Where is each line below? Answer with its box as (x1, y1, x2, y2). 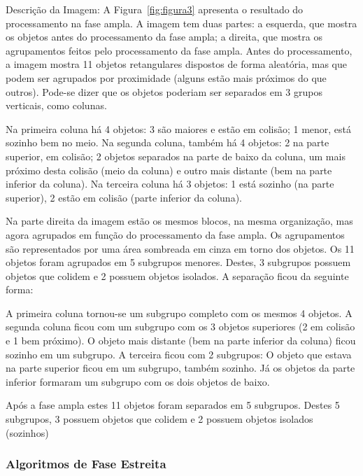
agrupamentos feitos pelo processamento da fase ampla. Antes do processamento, (6, 43, 353, 57)
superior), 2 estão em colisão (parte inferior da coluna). (6, 190, 242, 204)
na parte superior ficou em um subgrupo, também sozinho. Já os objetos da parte (6, 360, 355, 375)
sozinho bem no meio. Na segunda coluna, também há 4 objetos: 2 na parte (6, 135, 329, 150)
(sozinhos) (6, 425, 49, 440)
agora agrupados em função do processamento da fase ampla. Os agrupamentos (6, 227, 345, 241)
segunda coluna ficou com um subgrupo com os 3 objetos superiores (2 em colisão (6, 319, 355, 334)
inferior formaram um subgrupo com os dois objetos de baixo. (6, 374, 270, 388)
